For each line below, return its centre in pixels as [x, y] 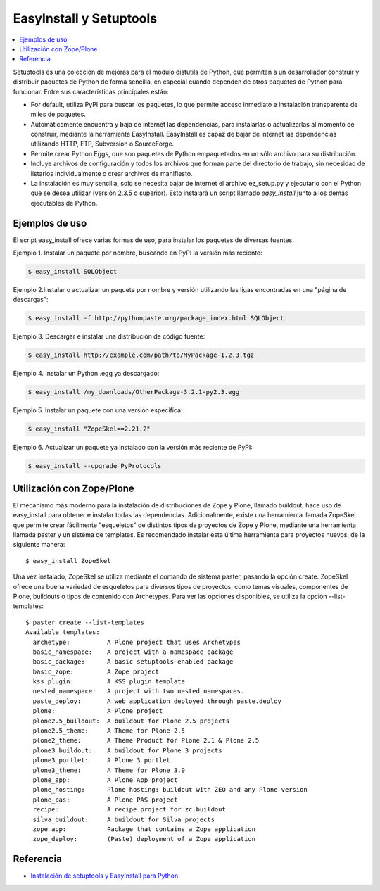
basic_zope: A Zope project [96, 671]
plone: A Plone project [98, 711]
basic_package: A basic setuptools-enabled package [133, 662]
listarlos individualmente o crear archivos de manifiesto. [112, 173]
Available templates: [63, 632]
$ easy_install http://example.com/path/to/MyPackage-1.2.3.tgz [141, 355]
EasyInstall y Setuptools [85, 18]
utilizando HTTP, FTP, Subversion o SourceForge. [102, 144]
